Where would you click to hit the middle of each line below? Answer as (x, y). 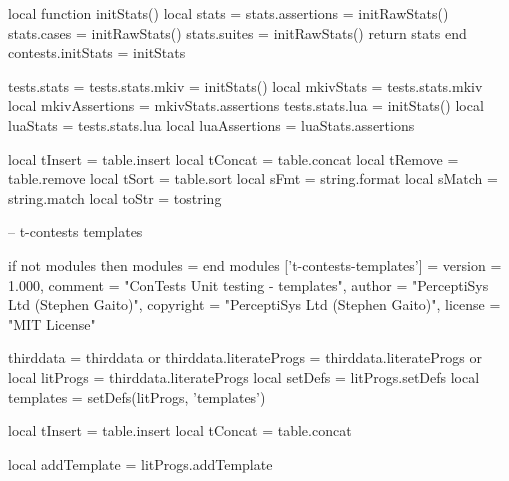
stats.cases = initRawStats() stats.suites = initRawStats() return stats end (237, 32)
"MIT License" (52, 323)
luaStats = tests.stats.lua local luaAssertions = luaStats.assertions (211, 124)
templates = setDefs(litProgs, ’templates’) (137, 396)
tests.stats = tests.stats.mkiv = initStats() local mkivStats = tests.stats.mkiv (245, 85)
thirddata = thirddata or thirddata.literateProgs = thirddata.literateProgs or (245, 357)
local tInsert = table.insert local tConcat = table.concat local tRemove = (233, 158)
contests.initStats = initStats (97, 52)
